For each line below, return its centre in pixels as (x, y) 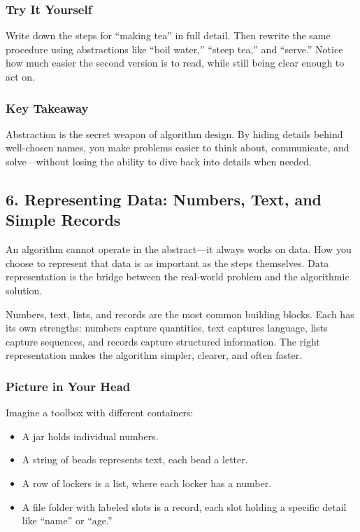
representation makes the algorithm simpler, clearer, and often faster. (154, 355)
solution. (24, 290)
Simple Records (63, 220)
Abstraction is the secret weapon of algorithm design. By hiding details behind (174, 134)
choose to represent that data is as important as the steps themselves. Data (167, 262)
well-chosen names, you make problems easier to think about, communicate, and (178, 148)
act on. (20, 76)
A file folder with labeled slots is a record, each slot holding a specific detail (184, 506)
